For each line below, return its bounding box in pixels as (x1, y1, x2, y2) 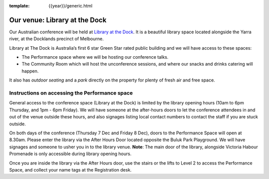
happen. (21, 68, 39, 74)
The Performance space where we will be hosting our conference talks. (21, 54, 169, 60)
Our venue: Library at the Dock (9, 15, 107, 24)
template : (9, 3, 30, 8)
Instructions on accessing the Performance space (9, 89, 133, 96)
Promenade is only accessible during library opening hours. (9, 151, 132, 157)
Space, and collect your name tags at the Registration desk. (9, 167, 132, 173)
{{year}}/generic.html (48, 3, 93, 8)
